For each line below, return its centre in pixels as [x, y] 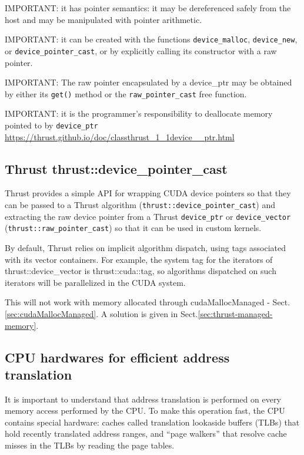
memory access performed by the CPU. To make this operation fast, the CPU [145, 411]
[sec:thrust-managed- [235, 313]
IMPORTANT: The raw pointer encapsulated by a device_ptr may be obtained [148, 82]
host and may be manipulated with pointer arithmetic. [103, 19]
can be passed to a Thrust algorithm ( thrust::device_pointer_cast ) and [140, 204]
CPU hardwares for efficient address [117, 357]
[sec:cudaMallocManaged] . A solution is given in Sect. [101, 313]
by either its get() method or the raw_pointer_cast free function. [126, 93]
